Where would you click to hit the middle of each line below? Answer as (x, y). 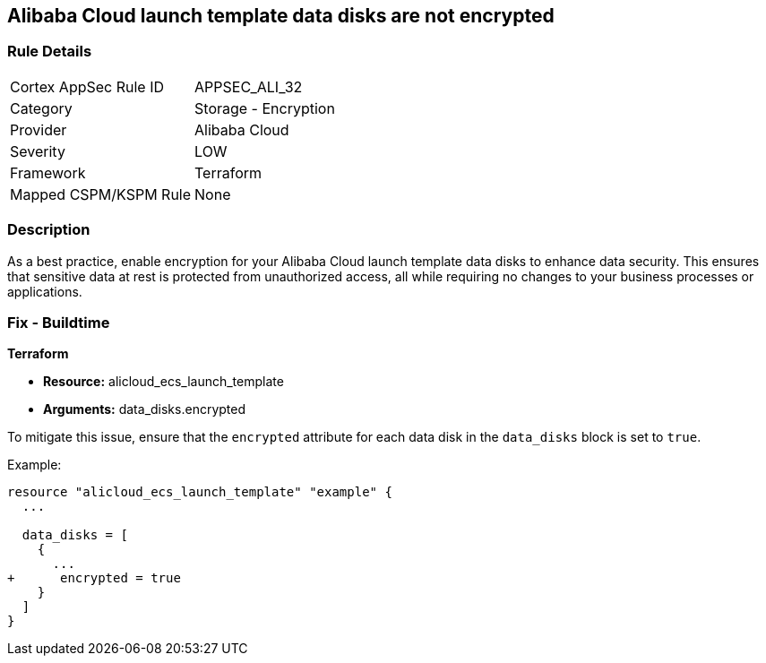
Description (49, 230)
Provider (39, 129)
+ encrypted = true (94, 578)
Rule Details (50, 52)
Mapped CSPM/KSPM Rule (101, 194)
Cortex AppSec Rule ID (87, 86)
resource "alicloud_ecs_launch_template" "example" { (200, 492)
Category (41, 108)
